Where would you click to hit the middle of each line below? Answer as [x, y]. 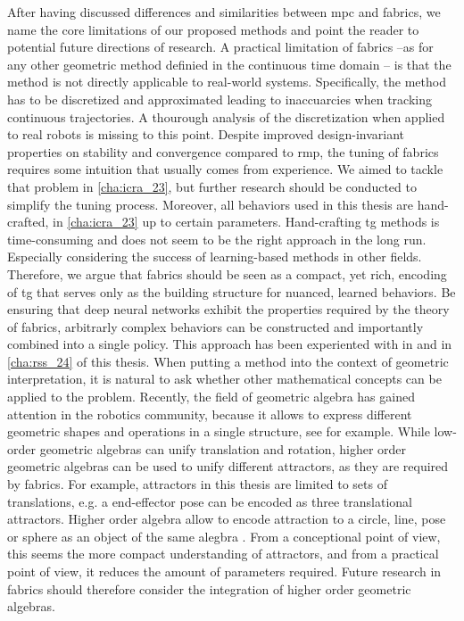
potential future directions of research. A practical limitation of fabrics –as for [220, 47]
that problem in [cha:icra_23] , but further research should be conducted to [212, 186]
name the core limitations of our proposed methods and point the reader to [213, 29]
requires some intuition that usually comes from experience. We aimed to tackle [225, 169]
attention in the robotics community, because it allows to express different [210, 414]
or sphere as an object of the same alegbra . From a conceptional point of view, [224, 536]
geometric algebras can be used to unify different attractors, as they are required [228, 466]
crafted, [28, 222]
